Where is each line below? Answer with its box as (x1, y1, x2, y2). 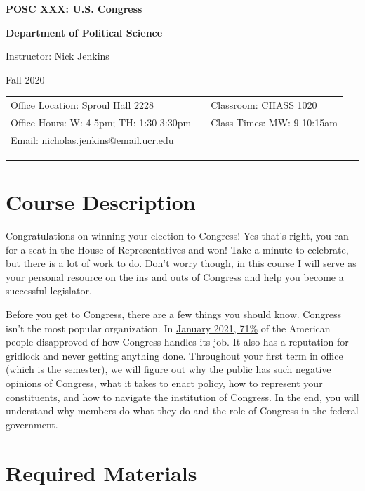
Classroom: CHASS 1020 (211, 98, 317, 112)
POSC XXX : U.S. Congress (6, 1, 142, 15)
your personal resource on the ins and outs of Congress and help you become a (6, 269, 344, 284)
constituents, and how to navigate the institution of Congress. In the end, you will (6, 389, 359, 404)
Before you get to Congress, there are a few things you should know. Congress (6, 307, 341, 321)
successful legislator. (6, 283, 92, 298)
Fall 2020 (6, 72, 45, 86)
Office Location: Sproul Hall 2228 (11, 98, 154, 112)
